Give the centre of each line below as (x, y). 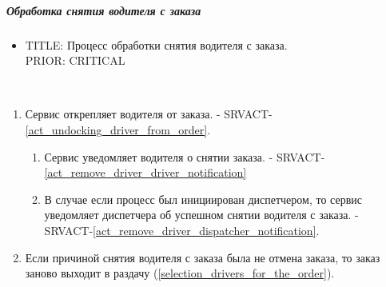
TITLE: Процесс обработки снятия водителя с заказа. (156, 44)
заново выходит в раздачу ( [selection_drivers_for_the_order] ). (180, 273)
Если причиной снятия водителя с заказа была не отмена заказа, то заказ (203, 257)
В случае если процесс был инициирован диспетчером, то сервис (203, 199)
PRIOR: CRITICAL (75, 60)
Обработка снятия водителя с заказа (104, 10)
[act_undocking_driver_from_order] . (118, 129)
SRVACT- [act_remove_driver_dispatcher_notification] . (182, 230)
